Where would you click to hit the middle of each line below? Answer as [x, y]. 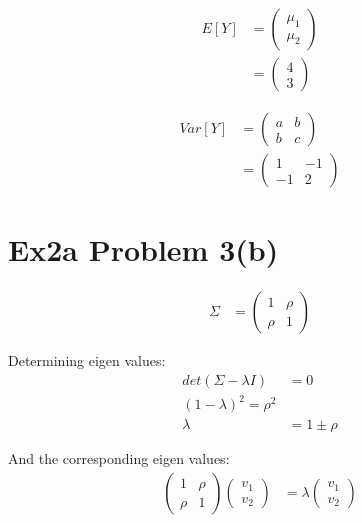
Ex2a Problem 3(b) [143, 249]
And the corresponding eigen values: [119, 458]
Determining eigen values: [87, 360]
